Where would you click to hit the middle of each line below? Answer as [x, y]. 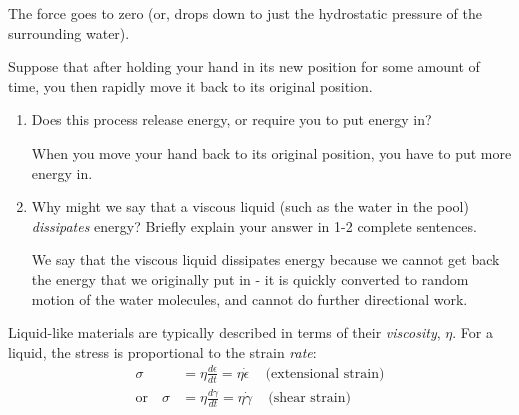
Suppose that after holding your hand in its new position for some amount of [244, 66]
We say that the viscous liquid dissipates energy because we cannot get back [265, 259]
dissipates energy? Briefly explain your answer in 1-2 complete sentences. [254, 225]
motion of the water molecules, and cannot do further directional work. [249, 298]
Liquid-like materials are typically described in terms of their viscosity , [224, 332]
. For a [472, 332]
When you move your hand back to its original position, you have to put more [271, 152]
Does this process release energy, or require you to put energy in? [231, 119]
